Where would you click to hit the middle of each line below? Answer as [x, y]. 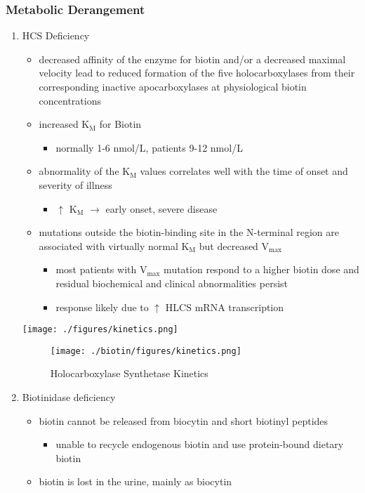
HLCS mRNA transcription [225, 307]
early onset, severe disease [161, 208]
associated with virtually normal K [114, 245]
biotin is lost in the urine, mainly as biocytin [135, 481]
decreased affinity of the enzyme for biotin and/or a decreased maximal [192, 59]
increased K [64, 124]
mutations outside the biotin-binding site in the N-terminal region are [189, 232]
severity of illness [75, 184]
